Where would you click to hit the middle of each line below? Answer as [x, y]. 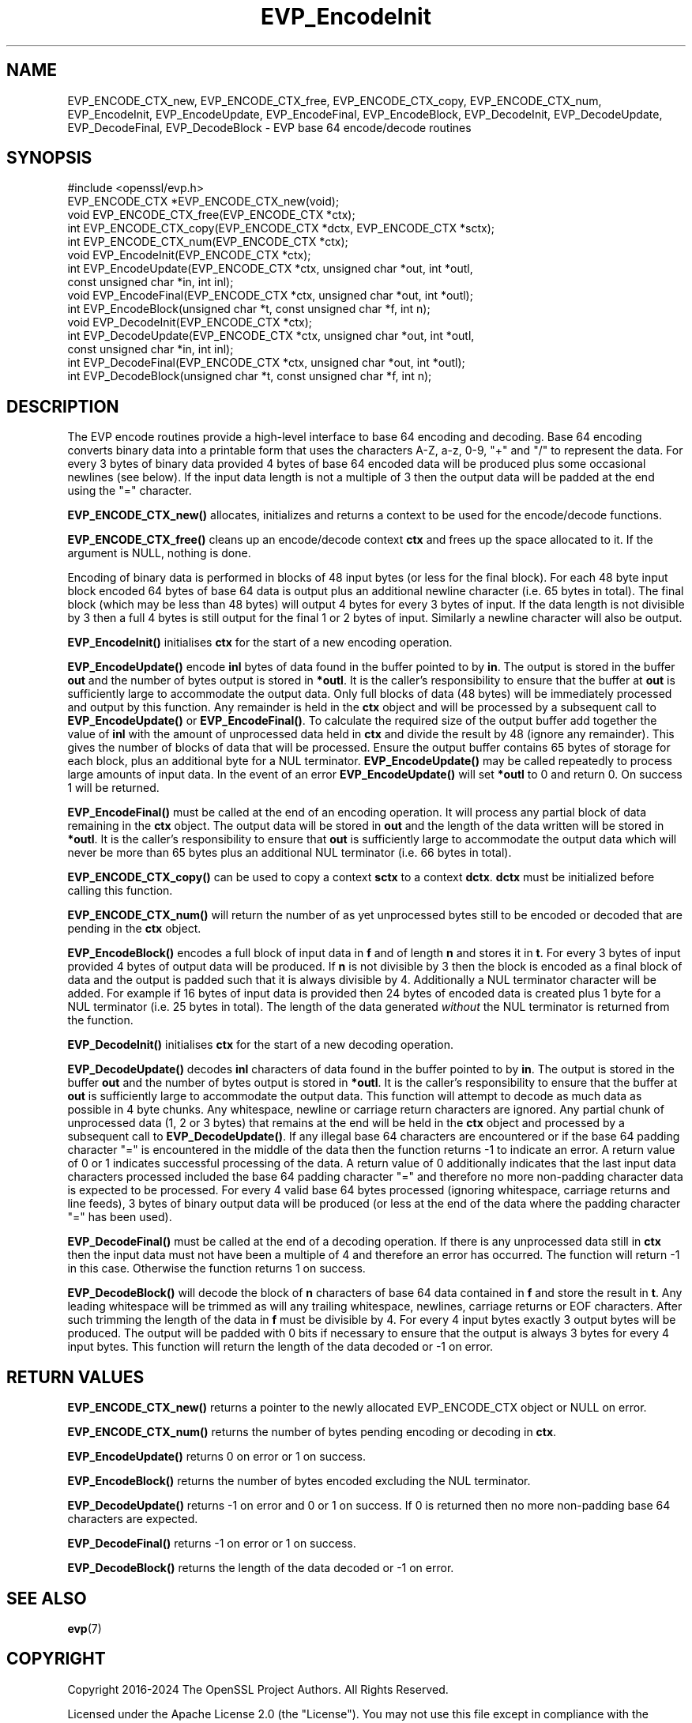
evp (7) [85, 1628]
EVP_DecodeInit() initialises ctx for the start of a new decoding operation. [260, 1045]
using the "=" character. [130, 491]
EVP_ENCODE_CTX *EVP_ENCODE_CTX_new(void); [203, 202]
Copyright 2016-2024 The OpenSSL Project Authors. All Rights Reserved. [258, 1689]
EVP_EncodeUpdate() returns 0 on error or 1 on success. [216, 1457]
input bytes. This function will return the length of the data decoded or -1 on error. [280, 1347]
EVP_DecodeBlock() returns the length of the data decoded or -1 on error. [261, 1568]
